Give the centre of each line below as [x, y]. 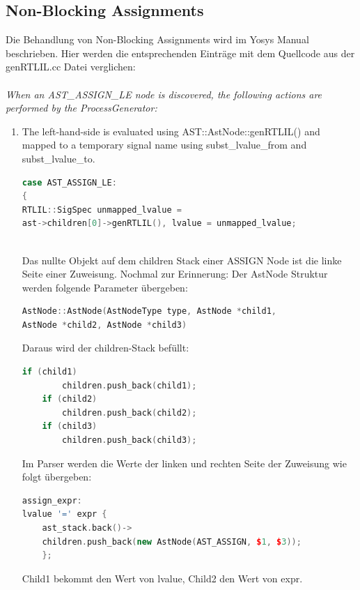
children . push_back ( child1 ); [130, 385]
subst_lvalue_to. [58, 158]
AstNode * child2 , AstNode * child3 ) [104, 325]
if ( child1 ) [49, 372]
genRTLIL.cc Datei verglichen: [71, 67]
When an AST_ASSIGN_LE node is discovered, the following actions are [164, 94]
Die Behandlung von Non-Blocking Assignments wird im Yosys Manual [157, 39]
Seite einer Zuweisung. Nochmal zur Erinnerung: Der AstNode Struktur [175, 274]
